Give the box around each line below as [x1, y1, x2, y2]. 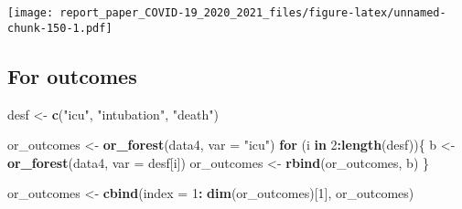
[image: [7, 6, 54, 19]
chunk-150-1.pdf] [7, 21, 113, 35]
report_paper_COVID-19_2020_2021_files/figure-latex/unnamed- [59, 6, 446, 19]
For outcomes [7, 61, 137, 89]
